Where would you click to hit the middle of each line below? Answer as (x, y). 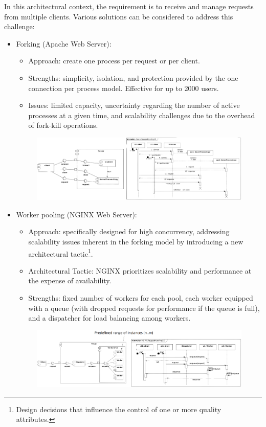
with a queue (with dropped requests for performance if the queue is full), (144, 308)
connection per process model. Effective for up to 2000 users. (124, 88)
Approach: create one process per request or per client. (114, 61)
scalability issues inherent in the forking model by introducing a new (136, 242)
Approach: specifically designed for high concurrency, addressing (129, 231)
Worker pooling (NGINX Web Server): (76, 214)
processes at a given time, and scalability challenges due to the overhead (142, 115)
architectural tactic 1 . (61, 253)
